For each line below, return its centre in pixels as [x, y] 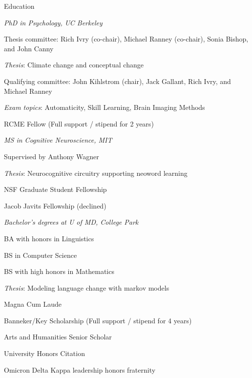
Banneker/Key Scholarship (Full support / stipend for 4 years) [98, 320]
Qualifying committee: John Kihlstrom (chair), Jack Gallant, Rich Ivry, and [117, 81]
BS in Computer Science [41, 255]
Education [19, 6]
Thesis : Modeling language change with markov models [87, 287]
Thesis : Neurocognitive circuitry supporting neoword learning [96, 173]
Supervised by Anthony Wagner [52, 156]
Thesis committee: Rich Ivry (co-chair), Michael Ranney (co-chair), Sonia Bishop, [126, 39]
